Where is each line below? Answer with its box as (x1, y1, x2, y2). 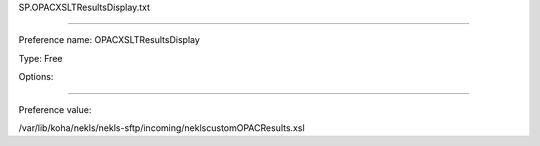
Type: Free (18, 52, 63, 64)
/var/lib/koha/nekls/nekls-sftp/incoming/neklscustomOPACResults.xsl (18, 121, 305, 134)
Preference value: (18, 103, 92, 115)
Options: (18, 71, 54, 83)
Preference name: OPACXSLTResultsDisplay (18, 34, 200, 46)
